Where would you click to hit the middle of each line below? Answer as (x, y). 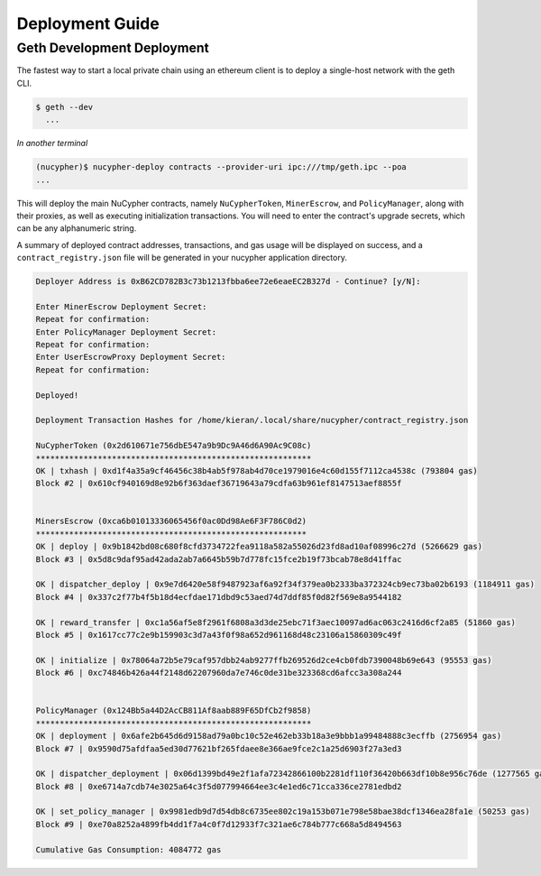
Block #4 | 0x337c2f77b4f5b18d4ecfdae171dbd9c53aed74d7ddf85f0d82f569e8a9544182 (219, 597)
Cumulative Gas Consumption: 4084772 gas (128, 849)
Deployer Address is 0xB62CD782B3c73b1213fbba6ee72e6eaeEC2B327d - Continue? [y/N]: (228, 281)
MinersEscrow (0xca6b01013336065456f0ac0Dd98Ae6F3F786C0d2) (171, 521)
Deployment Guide (88, 23)
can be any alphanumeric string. (77, 228)
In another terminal (52, 143)
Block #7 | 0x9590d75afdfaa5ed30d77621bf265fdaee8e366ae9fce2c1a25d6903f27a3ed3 (219, 748)
